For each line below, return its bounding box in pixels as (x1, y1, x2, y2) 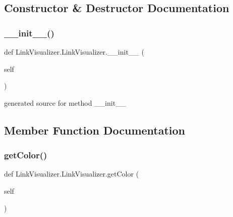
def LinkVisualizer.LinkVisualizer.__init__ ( (4, 47, 144, 57)
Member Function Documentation (4, 122, 186, 138)
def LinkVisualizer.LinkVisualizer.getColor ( (4, 168, 139, 179)
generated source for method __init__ (4, 97, 127, 108)
